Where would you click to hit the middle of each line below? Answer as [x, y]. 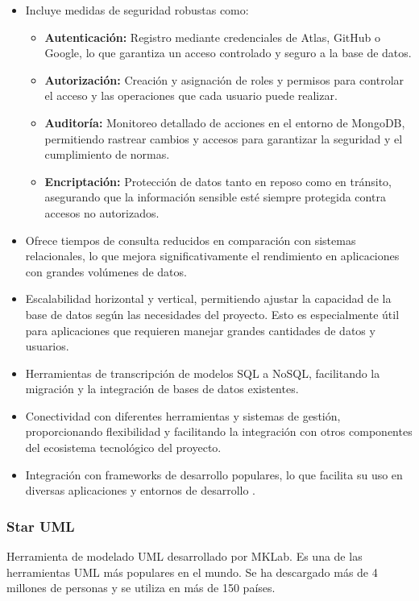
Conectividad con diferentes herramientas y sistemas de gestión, [183, 415]
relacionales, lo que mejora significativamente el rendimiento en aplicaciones [212, 256]
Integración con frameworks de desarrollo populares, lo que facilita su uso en [214, 474]
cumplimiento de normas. [107, 154]
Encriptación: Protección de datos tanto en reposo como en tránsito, [218, 181]
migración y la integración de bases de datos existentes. [162, 389]
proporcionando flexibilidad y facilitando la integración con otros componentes [219, 431]
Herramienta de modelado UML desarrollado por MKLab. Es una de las [185, 556]
